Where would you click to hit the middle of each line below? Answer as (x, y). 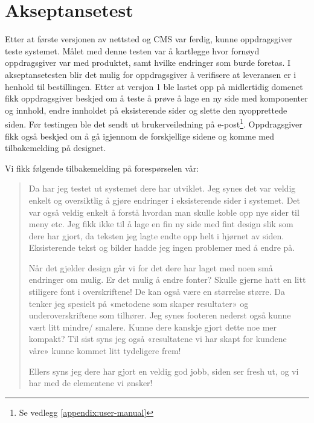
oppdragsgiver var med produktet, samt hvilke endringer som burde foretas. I (148, 63)
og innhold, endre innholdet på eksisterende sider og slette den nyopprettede (146, 110)
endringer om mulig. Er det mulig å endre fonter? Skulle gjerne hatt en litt (167, 279)
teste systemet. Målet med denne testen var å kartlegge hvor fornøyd (132, 50)
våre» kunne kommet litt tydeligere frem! (105, 351)
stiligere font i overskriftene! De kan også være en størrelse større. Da (157, 292)
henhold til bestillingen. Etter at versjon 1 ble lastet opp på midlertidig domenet (154, 86)
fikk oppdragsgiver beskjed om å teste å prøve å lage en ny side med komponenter (156, 98)
